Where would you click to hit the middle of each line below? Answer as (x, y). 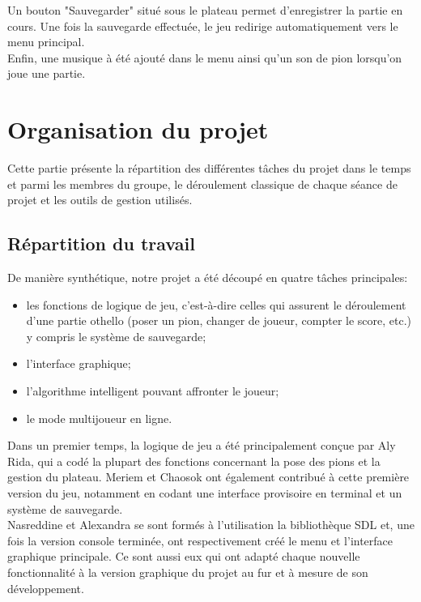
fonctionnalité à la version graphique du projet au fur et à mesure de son (188, 572)
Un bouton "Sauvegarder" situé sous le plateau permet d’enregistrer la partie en (205, 10)
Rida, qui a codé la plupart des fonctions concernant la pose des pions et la (194, 461)
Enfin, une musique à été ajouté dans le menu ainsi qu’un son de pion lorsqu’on (205, 57)
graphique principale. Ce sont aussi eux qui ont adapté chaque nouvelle (184, 556)
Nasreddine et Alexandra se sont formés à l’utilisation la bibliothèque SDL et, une (211, 525)
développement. (46, 588)
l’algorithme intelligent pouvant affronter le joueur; (153, 391)
